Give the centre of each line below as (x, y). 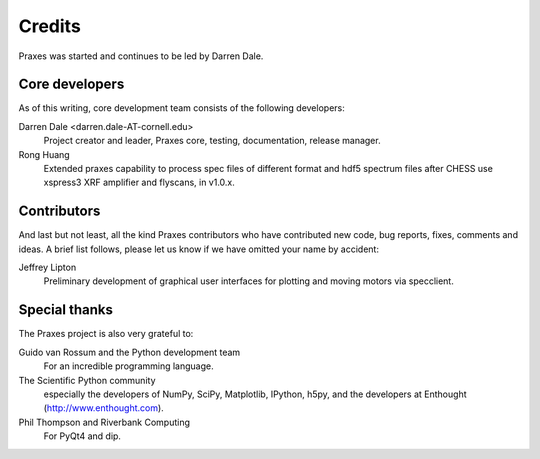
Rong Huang (44, 154)
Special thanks (66, 310)
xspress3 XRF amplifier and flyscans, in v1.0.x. (139, 182)
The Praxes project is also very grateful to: (106, 334)
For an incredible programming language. (128, 366)
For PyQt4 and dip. (82, 436)
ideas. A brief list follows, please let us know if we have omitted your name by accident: (199, 249)
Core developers (71, 84)
